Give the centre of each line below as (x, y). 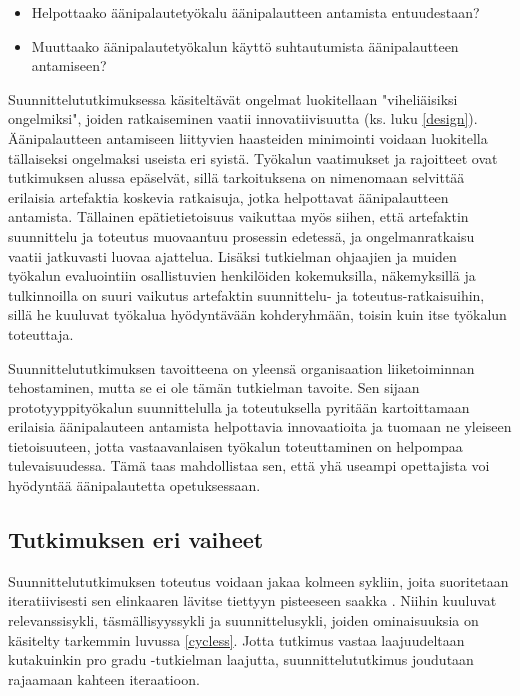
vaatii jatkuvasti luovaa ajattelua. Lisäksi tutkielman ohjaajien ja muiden (232, 255)
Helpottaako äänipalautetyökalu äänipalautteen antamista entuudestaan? (255, 12)
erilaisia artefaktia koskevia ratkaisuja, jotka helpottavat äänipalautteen (228, 196)
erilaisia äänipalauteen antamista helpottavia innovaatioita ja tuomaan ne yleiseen (260, 426)
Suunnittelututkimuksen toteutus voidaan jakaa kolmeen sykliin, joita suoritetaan (258, 580)
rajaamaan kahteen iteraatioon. (104, 678)
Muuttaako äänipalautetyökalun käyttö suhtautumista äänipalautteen (245, 45)
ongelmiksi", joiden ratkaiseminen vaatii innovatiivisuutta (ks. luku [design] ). (243, 118)
